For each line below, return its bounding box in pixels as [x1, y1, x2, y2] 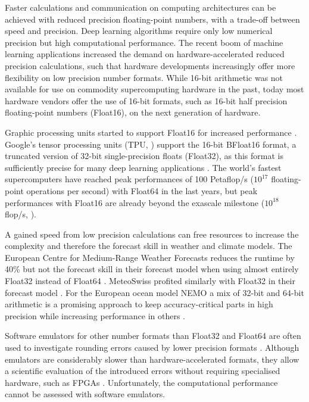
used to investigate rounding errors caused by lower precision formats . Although [5, 341, 299, 354]
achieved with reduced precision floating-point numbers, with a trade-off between [5, 13, 300, 25]
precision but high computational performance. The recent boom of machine [5, 36, 283, 48]
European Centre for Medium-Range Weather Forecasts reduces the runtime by [5, 251, 295, 263]
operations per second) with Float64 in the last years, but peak [26, 184, 258, 197]
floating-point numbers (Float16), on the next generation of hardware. [5, 106, 261, 119]
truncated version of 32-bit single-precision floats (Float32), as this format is [5, 149, 283, 162]
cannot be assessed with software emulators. [5, 388, 166, 400]
